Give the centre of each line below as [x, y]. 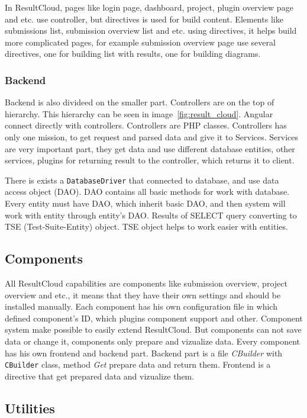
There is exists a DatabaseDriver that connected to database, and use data [142, 180]
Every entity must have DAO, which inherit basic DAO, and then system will [145, 203]
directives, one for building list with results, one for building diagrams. [133, 54]
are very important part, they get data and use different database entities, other [150, 148]
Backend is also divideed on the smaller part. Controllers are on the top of [140, 102]
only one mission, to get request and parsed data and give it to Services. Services [152, 136]
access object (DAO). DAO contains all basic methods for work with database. [147, 192]
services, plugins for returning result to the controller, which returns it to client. [150, 160]
